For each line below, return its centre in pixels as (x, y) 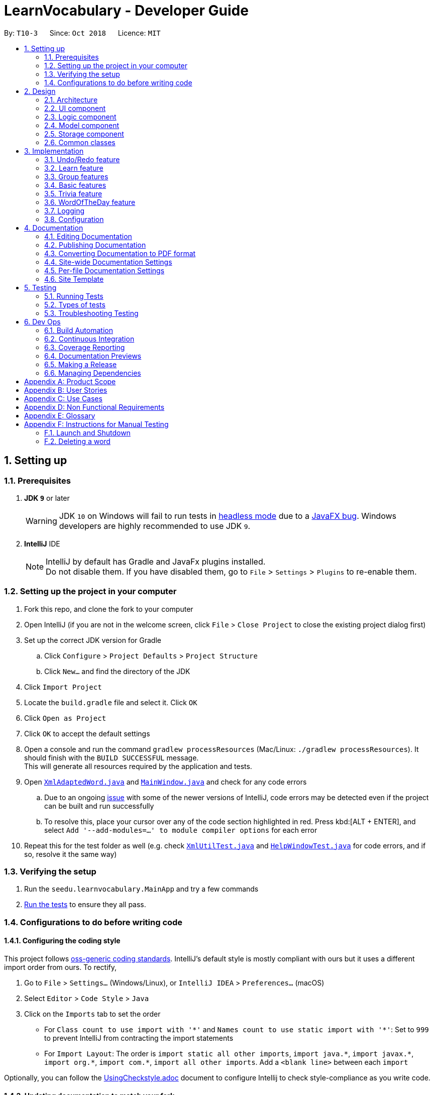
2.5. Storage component (84, 134)
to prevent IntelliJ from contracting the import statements (139, 1038)
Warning (41, 521)
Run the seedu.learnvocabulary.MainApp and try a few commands (141, 889)
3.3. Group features (76, 176)
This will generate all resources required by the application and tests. (138, 766)
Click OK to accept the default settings (87, 733)
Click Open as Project (65, 718)
